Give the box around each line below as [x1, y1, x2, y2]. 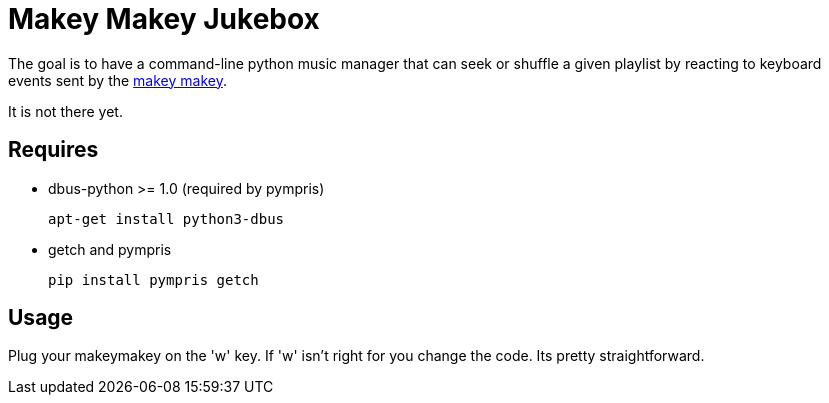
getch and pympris [48, 240, 172, 258]
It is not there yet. [8, 102, 123, 120]
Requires [8, 137, 99, 163]
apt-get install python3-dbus [48, 210, 285, 227]
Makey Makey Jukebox [8, 2, 320, 36]
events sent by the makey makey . [8, 71, 227, 89]
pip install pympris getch [48, 271, 259, 288]
